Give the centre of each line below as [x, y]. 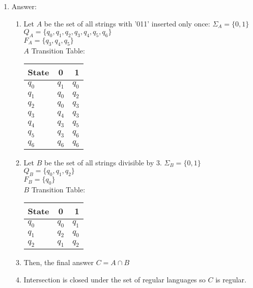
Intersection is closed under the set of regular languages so [115, 279]
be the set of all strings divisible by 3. [103, 162]
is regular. [231, 279]
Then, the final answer [59, 262]
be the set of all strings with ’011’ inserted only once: [127, 23]
